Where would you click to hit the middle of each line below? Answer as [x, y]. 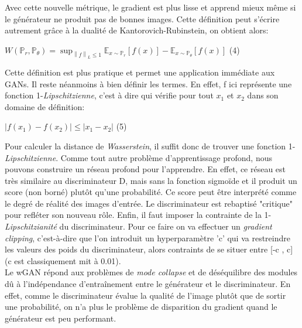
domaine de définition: [45, 106]
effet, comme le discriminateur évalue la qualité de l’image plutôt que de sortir [145, 295]
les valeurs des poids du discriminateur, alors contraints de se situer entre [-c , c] [149, 249]
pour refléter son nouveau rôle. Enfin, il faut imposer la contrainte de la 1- [138, 215]
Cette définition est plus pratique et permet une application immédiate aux [140, 72]
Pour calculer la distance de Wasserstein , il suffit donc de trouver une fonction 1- [150, 146]
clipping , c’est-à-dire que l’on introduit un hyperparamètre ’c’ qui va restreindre [147, 238]
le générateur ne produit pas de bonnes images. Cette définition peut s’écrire [142, 18]
